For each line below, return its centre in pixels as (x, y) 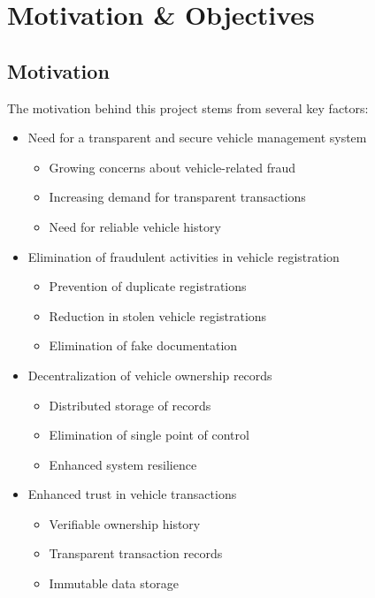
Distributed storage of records (130, 405)
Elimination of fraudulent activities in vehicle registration (184, 256)
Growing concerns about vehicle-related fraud (172, 167)
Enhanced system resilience (123, 464)
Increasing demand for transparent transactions (177, 197)
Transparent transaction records (136, 553)
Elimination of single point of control (149, 435)
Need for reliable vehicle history (135, 226)
